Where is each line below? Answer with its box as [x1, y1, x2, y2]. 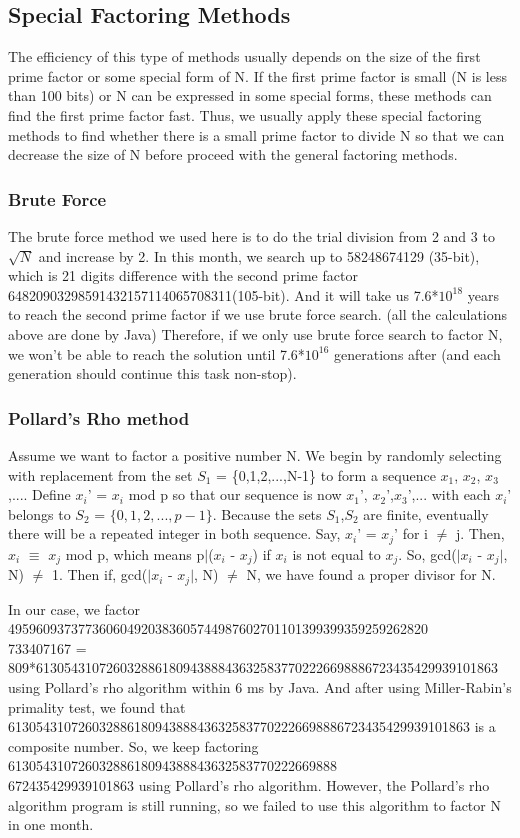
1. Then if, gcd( [51, 564, 148, 585]
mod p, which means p [65, 543, 205, 564]
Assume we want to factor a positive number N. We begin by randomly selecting [8, 444, 502, 465]
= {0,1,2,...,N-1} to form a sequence [216, 464, 436, 485]
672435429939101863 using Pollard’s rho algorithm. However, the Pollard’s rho [8, 775, 490, 796]
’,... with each [407, 484, 491, 505]
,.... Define [8, 484, 71, 505]
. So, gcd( [398, 543, 457, 564]
